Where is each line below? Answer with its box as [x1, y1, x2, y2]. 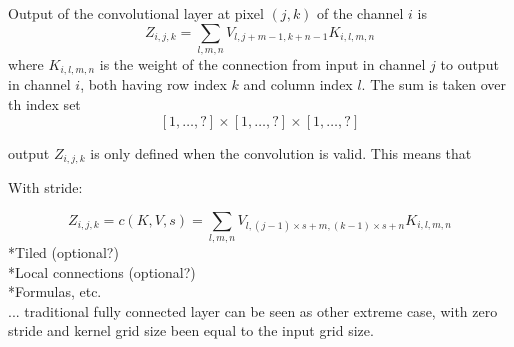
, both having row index [80, 74, 227, 95]
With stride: [8, 177, 83, 198]
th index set [8, 93, 81, 114]
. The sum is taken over [361, 74, 507, 95]
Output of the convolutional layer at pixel [8, 3, 264, 23]
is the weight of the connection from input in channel [99, 53, 426, 74]
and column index [243, 74, 353, 95]
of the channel [317, 3, 404, 23]
